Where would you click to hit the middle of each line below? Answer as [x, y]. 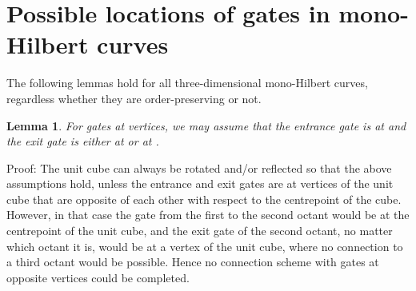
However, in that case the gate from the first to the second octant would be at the [208, 215]
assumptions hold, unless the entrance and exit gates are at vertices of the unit [200, 183]
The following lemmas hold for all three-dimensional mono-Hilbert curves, [187, 83]
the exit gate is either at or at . [83, 141]
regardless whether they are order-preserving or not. [134, 98]
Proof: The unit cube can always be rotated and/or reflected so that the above [199, 167]
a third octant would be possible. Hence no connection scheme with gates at [193, 262]
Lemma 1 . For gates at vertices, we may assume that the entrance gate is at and [206, 125]
